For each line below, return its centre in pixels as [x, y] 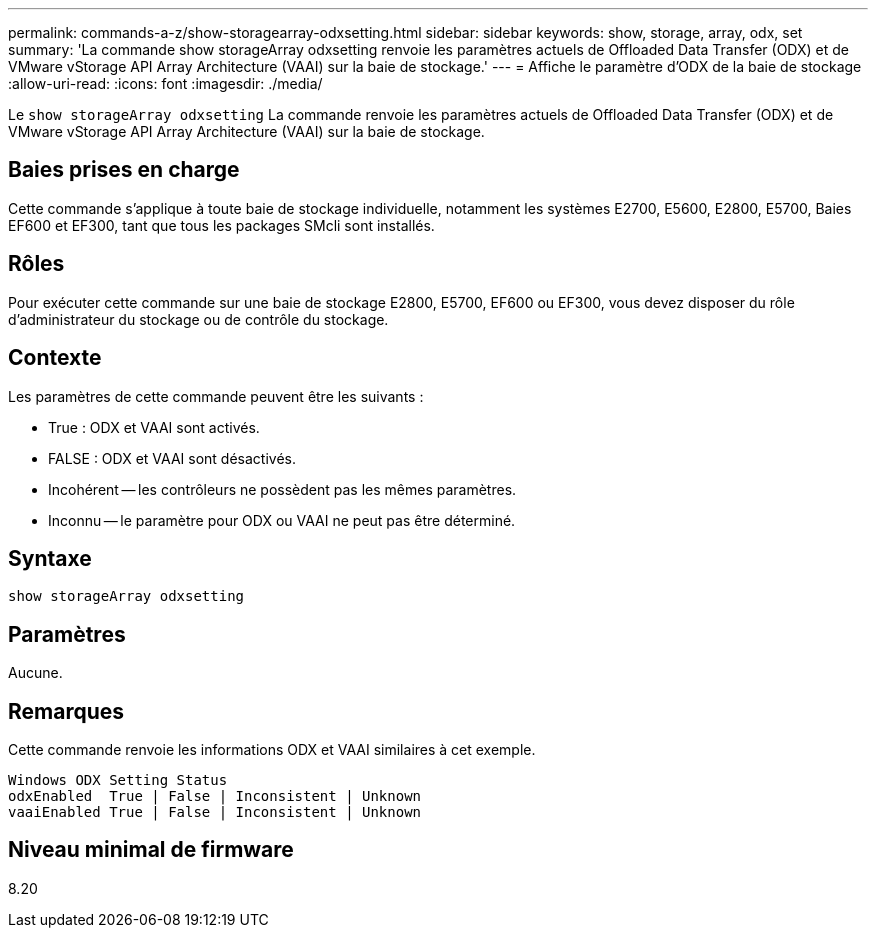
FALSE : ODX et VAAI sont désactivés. [172, 458]
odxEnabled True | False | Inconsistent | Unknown [215, 796]
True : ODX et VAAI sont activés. [154, 427]
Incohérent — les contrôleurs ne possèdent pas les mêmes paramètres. [282, 489]
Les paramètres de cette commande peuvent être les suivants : [216, 396]
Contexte [55, 358]
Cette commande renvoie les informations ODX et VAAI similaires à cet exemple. [272, 750]
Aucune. [35, 673]
